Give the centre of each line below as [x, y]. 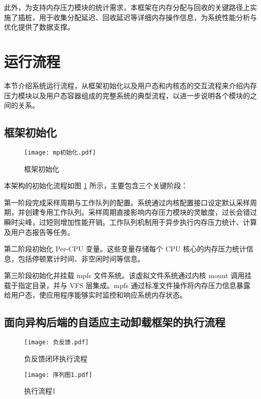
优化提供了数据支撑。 [39, 27]
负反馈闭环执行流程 [56, 358]
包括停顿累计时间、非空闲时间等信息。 [81, 258]
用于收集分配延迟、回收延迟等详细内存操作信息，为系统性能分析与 [148, 17]
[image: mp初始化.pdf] [60, 152]
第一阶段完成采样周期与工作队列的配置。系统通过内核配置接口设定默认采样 [127, 202]
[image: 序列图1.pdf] [58, 375]
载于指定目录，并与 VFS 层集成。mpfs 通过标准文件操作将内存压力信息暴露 [127, 285]
